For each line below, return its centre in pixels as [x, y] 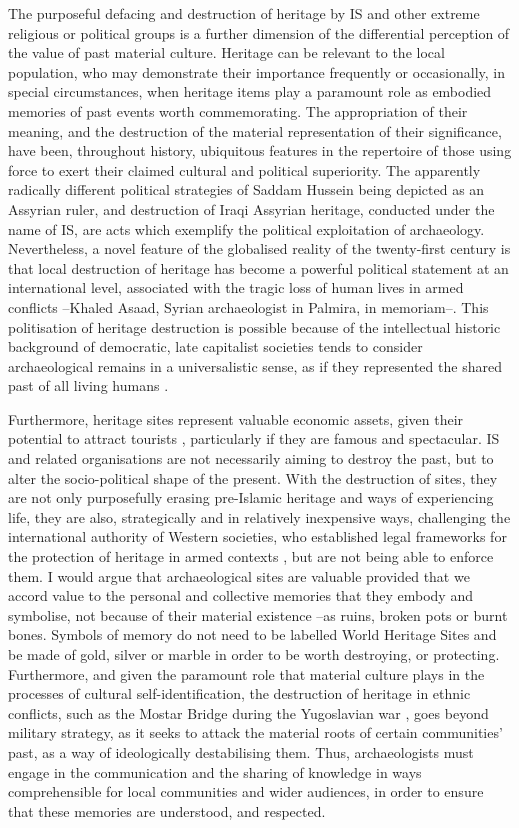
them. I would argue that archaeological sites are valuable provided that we [239, 575]
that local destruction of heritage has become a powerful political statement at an [258, 267]
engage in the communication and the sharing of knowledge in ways [215, 771]
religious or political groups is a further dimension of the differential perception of [259, 32]
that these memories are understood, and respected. [167, 810]
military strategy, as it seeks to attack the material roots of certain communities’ [255, 732]
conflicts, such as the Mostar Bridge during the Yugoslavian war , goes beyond [248, 712]
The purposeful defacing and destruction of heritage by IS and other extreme [244, 13]
